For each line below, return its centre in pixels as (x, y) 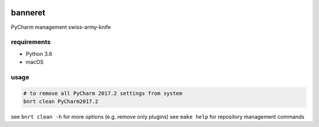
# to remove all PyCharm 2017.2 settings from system (103, 93)
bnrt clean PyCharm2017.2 (61, 101)
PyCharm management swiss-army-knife (61, 27)
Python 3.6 (39, 54)
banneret (28, 13)
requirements (31, 42)
